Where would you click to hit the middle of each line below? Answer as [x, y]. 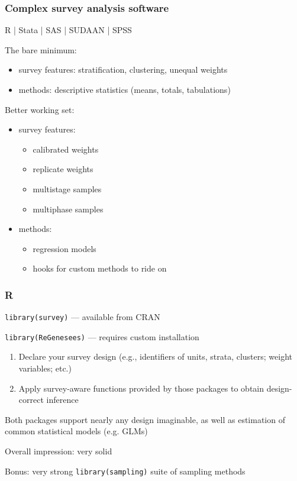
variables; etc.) [45, 368]
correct [31, 400]
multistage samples [67, 188]
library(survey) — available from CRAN [83, 317]
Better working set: [40, 109]
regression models [64, 248]
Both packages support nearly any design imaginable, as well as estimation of [145, 419]
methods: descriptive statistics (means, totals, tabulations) [125, 89]
